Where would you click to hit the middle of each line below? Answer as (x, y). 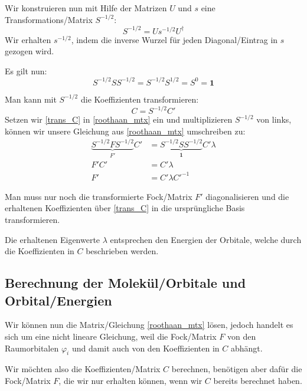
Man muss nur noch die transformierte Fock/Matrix (99, 196)
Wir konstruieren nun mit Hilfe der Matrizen (86, 8)
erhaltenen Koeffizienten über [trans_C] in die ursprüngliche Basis (125, 208)
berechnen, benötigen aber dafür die (237, 369)
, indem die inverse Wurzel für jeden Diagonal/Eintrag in (174, 39)
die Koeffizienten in (40, 251)
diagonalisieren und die (247, 196)
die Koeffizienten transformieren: (140, 99)
